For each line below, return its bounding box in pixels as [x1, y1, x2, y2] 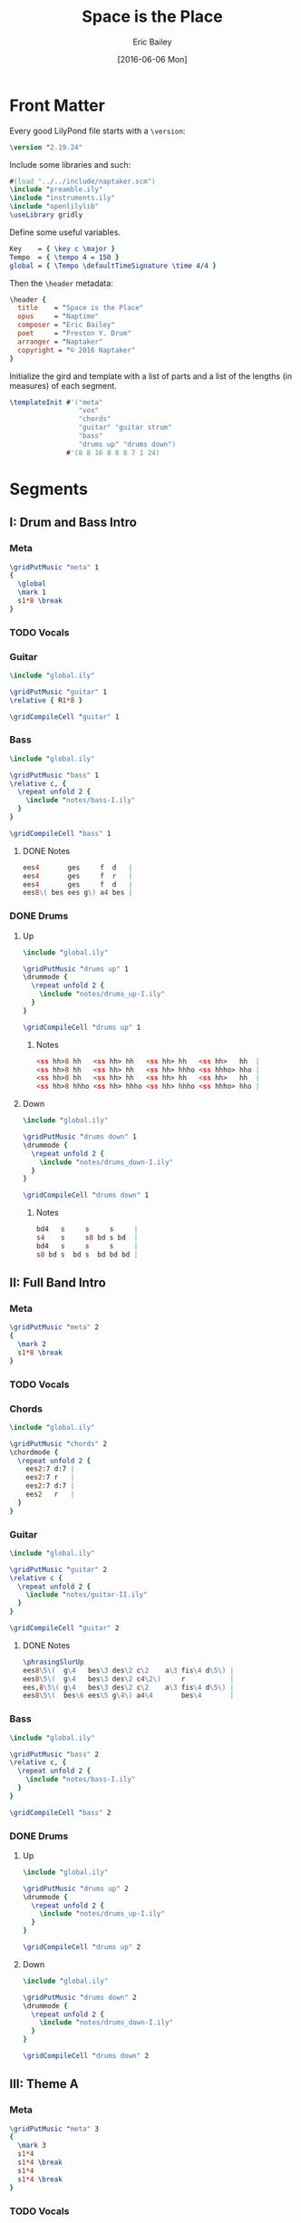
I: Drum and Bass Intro [9, 515, 138, 530]
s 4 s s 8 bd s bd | [35, 1233, 139, 1242]
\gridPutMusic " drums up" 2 [22, 1884, 129, 1893]
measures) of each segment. [9, 380, 118, 391]
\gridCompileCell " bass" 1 [9, 829, 112, 838]
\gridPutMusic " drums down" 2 [22, 1993, 138, 2002]
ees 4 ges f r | [22, 871, 133, 880]
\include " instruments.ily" [9, 193, 116, 203]
